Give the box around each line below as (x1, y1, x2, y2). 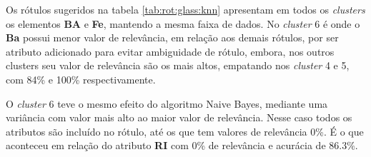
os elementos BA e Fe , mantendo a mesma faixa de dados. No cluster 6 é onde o (6, 16, 360, 31)
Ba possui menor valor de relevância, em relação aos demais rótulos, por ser (6, 30, 339, 45)
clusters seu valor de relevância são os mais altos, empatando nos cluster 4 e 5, (6, 58, 350, 73)
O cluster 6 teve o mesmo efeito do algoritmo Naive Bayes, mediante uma (6, 96, 328, 111)
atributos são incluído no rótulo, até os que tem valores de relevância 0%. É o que (6, 123, 364, 138)
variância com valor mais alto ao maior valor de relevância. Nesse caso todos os (6, 110, 352, 125)
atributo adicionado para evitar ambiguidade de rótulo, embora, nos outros (6, 44, 335, 59)
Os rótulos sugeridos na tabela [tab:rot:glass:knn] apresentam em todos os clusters (6, 2, 365, 16)
